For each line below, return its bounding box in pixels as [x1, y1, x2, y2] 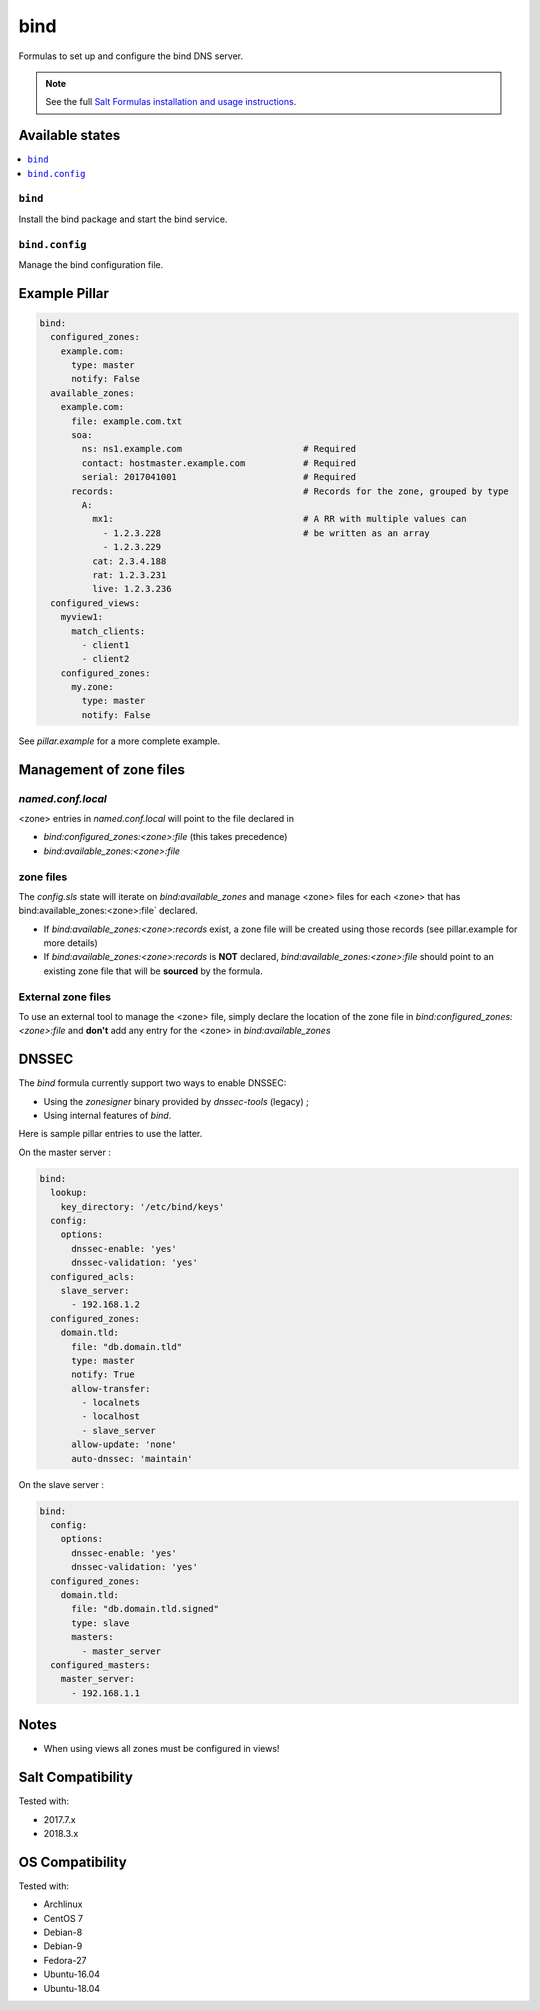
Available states [18, 127, 121, 144]
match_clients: [71, 625, 146, 637]
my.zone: [71, 681, 114, 693]
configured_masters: [50, 1659, 151, 1670]
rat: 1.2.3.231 [91, 569, 167, 580]
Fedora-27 [43, 1954, 87, 1966]
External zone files [18, 990, 112, 1004]
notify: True [71, 1369, 135, 1380]
